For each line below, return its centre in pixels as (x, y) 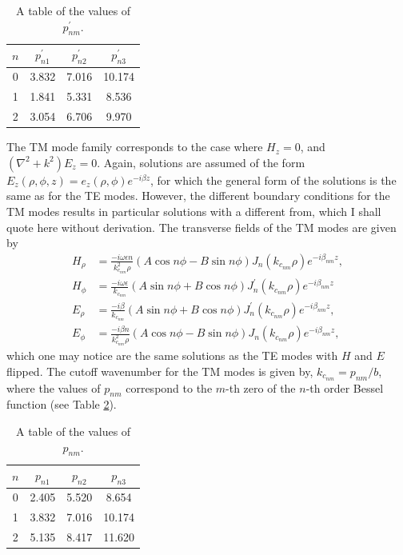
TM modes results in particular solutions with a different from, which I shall (194, 211)
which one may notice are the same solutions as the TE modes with (172, 355)
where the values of (54, 387)
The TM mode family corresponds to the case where (135, 147)
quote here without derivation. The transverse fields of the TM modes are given (201, 227)
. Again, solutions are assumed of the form (201, 162)
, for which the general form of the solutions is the (273, 180)
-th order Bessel (345, 387)
